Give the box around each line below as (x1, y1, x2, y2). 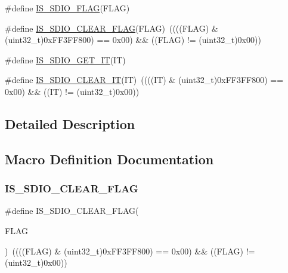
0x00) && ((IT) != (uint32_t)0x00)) (5, 85, 140, 97)
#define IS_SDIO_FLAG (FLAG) (5, 2, 130, 14)
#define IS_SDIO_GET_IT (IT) (5, 53, 126, 66)
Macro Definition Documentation (5, 149, 214, 168)
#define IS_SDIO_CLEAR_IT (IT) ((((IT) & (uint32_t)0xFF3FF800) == (5, 73, 284, 86)
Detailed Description (5, 114, 135, 133)
